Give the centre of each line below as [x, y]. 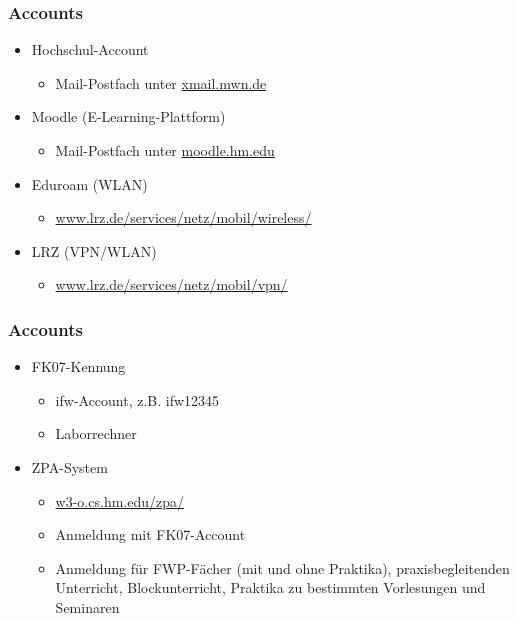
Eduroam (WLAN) [89, 183]
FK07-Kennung [78, 366]
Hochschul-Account [90, 49]
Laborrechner [96, 433]
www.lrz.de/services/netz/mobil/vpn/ [171, 284]
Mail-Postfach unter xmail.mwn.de [161, 82]
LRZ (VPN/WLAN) [94, 250]
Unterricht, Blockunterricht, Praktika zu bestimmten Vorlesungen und [270, 587]
